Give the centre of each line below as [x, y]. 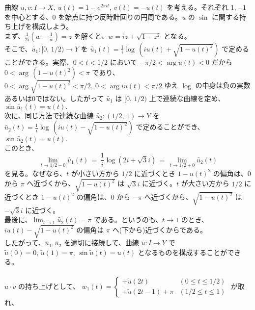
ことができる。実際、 [39, 62]
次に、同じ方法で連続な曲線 [49, 115]
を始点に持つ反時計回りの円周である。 [120, 16]
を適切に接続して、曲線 [101, 243]
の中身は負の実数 [223, 85]
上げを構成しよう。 [42, 26]
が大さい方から [205, 183]
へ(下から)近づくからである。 [159, 229]
